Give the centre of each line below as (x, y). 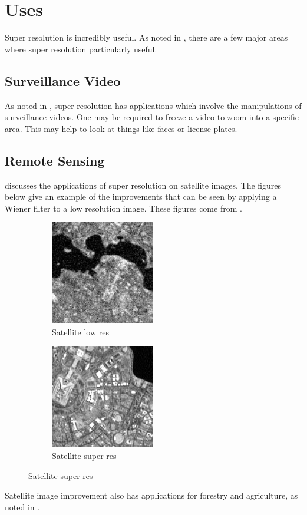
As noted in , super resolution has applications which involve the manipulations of (153, 105)
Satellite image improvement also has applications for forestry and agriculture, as (151, 495)
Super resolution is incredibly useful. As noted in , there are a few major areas (146, 37)
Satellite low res (80, 331)
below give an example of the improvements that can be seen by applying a (141, 197)
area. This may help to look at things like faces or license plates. (121, 128)
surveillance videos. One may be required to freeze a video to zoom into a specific (152, 117)
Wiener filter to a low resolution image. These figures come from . (123, 208)
